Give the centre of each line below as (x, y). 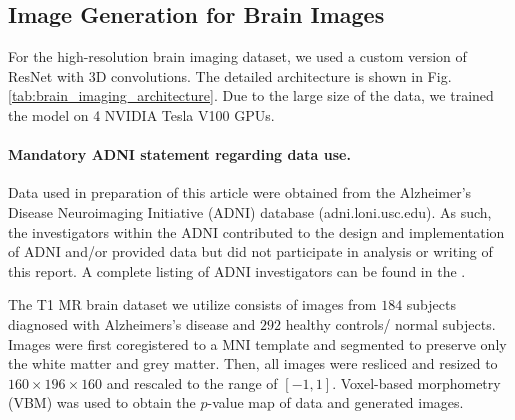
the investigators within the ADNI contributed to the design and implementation (256, 231)
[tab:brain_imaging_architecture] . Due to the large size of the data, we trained (251, 95)
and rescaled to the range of (192, 382)
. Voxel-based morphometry (416, 382)
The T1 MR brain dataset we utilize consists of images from (192, 304)
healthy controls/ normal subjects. (390, 323)
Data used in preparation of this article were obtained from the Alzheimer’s (240, 192)
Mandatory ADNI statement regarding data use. (179, 154)
